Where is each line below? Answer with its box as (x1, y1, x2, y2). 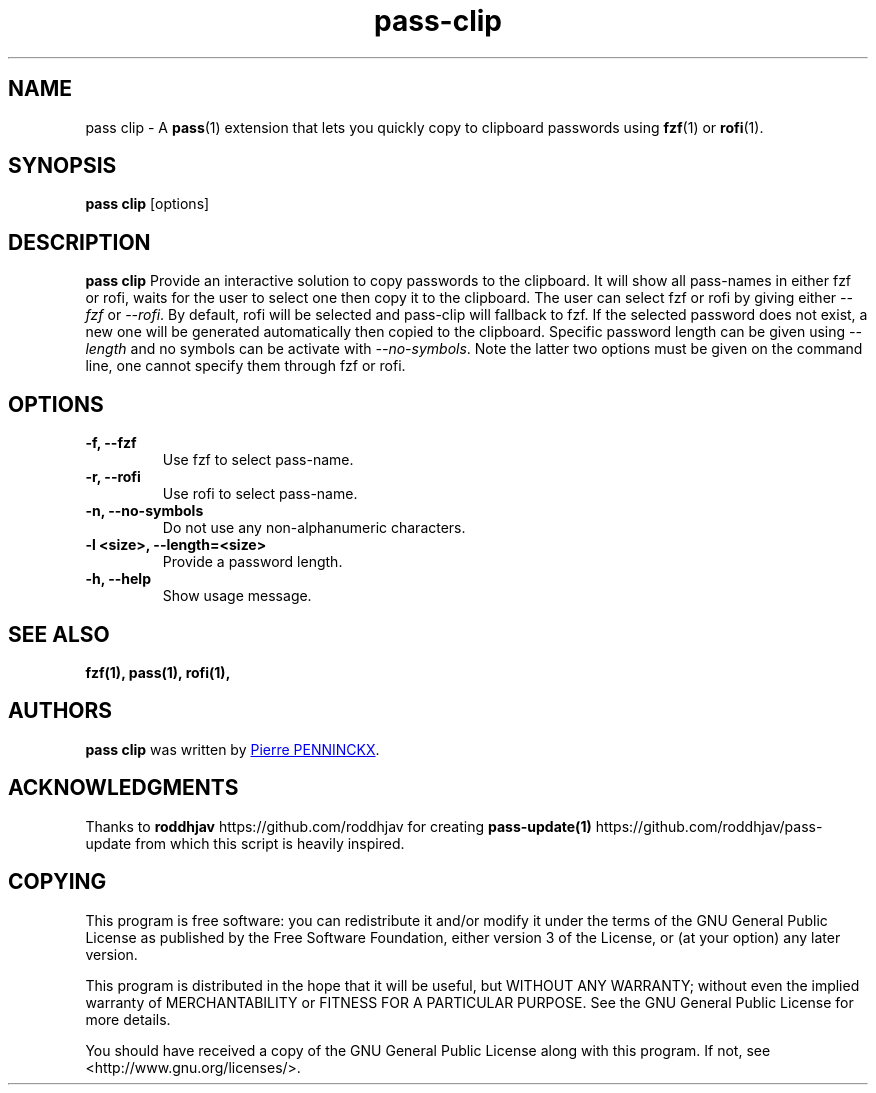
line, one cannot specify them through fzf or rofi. (85, 357, 406, 375)
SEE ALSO (8, 621, 110, 647)
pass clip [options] (85, 195, 210, 213)
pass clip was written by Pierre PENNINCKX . (85, 740, 380, 758)
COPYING (8, 869, 107, 895)
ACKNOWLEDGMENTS (8, 775, 239, 801)
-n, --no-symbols (85, 502, 204, 520)
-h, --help (85, 570, 151, 588)
